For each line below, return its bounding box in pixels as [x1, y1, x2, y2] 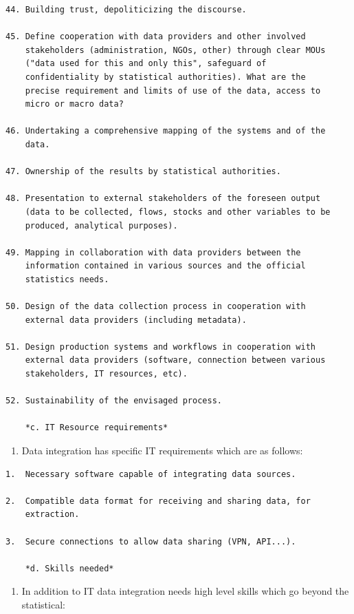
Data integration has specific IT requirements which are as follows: [21, 443, 303, 457]
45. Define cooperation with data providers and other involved [5, 32, 306, 42]
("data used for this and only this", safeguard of [25, 59, 267, 69]
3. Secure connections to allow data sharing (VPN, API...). [5, 536, 296, 547]
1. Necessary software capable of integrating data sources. [5, 469, 296, 479]
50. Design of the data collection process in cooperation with [5, 301, 306, 312]
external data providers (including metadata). [25, 315, 247, 325]
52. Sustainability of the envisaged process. [5, 396, 222, 406]
